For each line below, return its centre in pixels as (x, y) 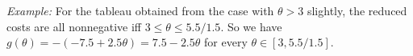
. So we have (251, 26)
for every (226, 42)
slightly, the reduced (357, 10)
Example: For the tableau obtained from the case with (140, 10)
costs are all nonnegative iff (74, 26)
